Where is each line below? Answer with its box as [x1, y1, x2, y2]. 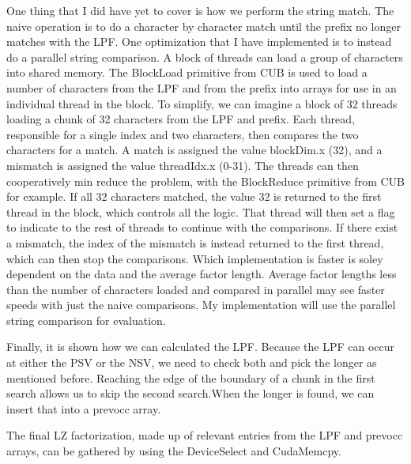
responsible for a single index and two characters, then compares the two [6, 126, 359, 142]
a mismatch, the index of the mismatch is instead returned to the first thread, [6, 234, 384, 251]
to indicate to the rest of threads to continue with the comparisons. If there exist [6, 219, 398, 236]
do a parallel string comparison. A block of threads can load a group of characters [6, 48, 403, 65]
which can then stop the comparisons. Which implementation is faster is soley [6, 250, 383, 266]
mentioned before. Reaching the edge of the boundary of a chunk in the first [6, 369, 375, 386]
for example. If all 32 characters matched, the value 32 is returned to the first [6, 188, 382, 205]
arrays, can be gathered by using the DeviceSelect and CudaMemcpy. [6, 443, 341, 459]
